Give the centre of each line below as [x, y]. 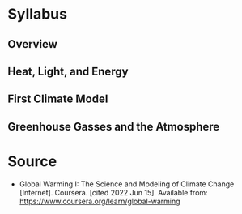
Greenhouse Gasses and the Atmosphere [114, 126]
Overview [33, 44]
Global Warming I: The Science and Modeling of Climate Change [127, 184]
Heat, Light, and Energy [68, 71]
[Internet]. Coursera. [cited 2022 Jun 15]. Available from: [113, 192]
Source [32, 161]
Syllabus [38, 14]
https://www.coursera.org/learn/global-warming [100, 201]
